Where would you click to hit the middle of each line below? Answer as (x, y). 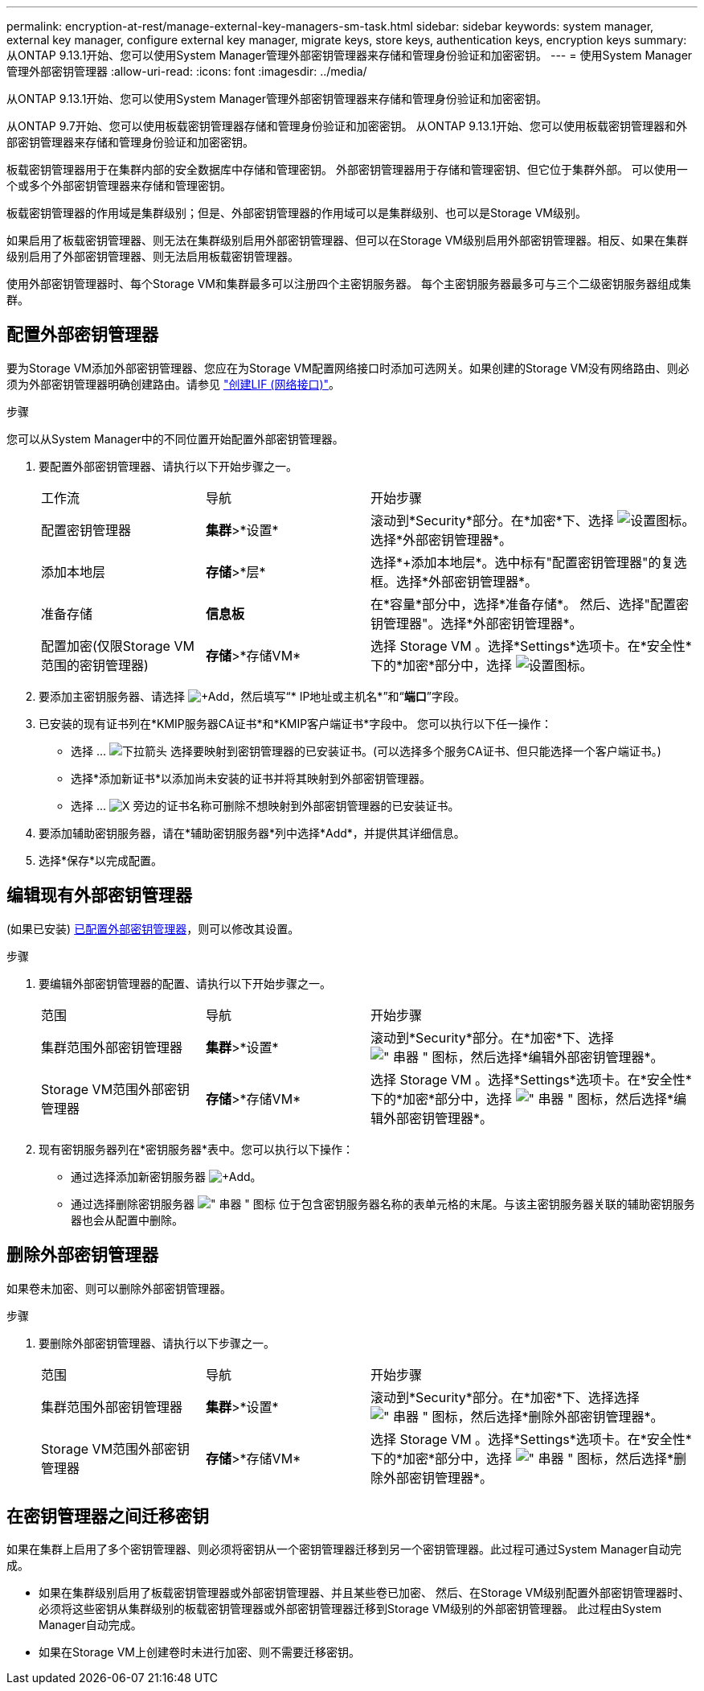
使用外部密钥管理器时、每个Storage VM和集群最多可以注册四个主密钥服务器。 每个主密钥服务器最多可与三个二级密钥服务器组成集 (349, 284)
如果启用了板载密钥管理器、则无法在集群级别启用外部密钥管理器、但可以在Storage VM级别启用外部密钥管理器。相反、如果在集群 (347, 240)
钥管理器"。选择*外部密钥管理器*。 (477, 623)
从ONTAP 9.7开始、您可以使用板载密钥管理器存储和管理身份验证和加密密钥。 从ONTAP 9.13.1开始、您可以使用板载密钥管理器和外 (347, 126)
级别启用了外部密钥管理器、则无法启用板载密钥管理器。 (153, 256)
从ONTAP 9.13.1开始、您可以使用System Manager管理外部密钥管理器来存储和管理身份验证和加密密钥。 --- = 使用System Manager (350, 55)
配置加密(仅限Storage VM (118, 646)
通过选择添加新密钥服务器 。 (166, 1176)
